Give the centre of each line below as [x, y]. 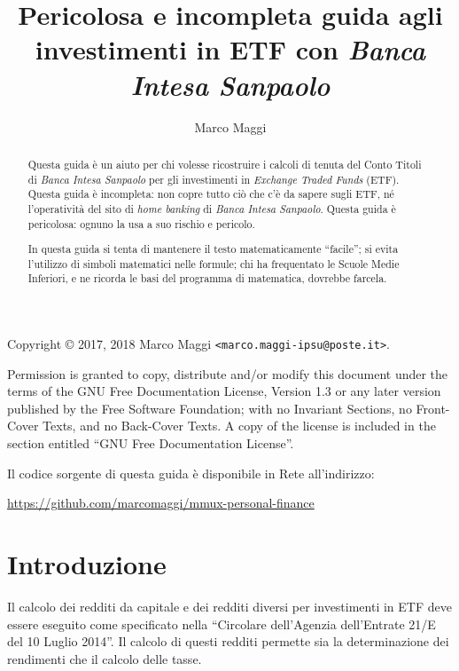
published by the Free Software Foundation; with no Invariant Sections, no [210, 408]
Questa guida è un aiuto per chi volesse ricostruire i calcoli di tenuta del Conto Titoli [225, 164]
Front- [433, 408]
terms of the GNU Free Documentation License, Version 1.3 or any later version [224, 391]
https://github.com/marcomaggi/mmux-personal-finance [161, 503]
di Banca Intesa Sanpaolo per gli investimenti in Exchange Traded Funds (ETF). [214, 179]
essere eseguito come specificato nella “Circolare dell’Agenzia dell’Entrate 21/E [222, 624]
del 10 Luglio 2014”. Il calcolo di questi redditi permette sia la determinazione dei [228, 641]
